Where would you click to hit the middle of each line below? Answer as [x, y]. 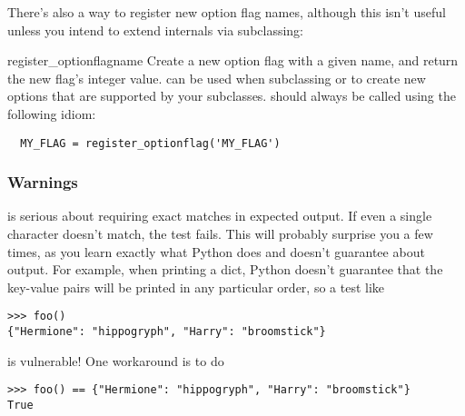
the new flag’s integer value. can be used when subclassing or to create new [217, 78]
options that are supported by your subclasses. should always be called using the [232, 96]
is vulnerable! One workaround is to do [116, 360]
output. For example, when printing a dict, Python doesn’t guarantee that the [225, 269]
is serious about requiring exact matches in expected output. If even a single [220, 216]
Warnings [43, 182]
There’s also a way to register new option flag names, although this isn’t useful [227, 12]
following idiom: [52, 113]
